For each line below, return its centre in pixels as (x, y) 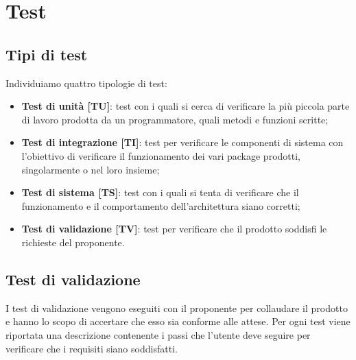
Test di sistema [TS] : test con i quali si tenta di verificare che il (160, 192)
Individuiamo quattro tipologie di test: (86, 83)
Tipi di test (47, 54)
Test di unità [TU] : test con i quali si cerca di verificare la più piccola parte (186, 106)
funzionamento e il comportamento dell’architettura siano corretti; (161, 205)
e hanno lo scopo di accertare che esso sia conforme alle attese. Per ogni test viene (178, 321)
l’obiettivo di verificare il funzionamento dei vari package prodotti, (161, 155)
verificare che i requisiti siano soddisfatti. (92, 348)
